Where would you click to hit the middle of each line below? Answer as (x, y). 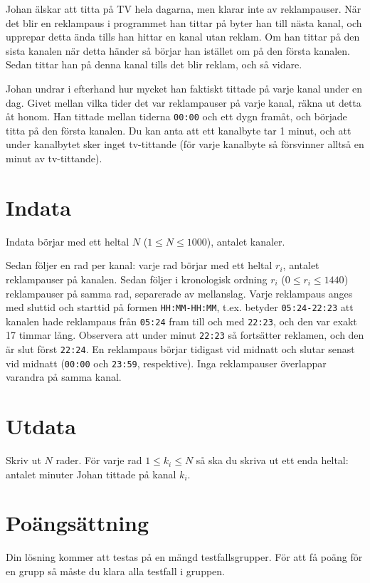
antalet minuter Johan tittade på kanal (91, 474)
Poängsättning (78, 523)
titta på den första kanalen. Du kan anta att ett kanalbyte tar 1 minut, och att (179, 130)
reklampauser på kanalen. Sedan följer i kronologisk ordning (137, 279)
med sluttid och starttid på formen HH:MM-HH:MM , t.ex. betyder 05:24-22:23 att (180, 307)
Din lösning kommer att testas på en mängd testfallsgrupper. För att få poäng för (184, 557)
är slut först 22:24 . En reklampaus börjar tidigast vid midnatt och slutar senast (180, 349)
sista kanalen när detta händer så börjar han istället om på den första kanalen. (178, 50)
